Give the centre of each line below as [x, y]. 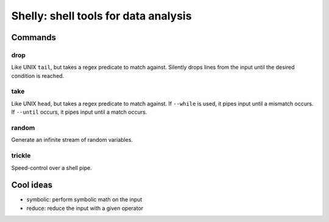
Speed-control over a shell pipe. [52, 168]
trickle [21, 156]
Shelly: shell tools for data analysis [101, 16]
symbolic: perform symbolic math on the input [84, 199]
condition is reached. [38, 75]
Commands [34, 37]
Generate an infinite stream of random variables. [72, 140]
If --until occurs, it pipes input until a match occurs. [79, 112]
